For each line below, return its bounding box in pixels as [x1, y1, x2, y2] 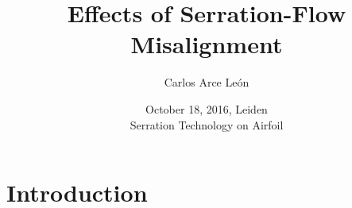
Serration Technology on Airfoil [130, 116, 284, 133]
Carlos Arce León [164, 74, 249, 91]
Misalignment [130, 28, 283, 60]
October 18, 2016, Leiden [145, 100, 268, 117]
